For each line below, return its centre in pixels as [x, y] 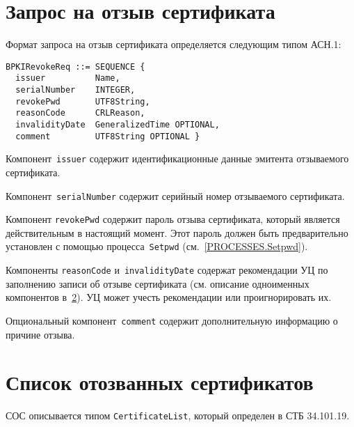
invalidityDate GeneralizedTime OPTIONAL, [118, 125]
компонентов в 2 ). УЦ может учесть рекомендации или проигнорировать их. [169, 297]
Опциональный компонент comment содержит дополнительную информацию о [172, 320]
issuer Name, [68, 78]
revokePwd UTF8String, [83, 101]
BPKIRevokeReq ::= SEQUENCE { [75, 67]
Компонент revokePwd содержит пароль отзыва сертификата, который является [173, 219]
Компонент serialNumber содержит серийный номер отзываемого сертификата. [175, 195]
